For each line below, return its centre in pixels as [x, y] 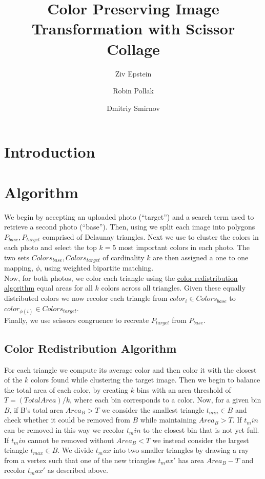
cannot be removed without [71, 440]
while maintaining [168, 420]
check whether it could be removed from [67, 420]
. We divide [75, 450]
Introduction [50, 152]
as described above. [78, 470]
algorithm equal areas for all [48, 288]
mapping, [19, 268]
